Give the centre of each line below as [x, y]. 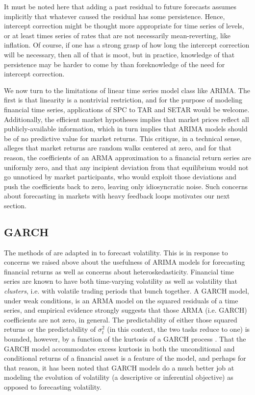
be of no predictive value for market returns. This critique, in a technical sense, [123, 138]
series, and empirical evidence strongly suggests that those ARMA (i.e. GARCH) [126, 310]
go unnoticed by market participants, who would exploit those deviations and [120, 177]
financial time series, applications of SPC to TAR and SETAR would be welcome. [127, 109]
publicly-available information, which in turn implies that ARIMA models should [126, 129]
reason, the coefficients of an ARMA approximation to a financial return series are [127, 157]
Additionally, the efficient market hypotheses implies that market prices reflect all [127, 119]
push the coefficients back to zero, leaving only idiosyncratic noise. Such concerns [126, 186]
